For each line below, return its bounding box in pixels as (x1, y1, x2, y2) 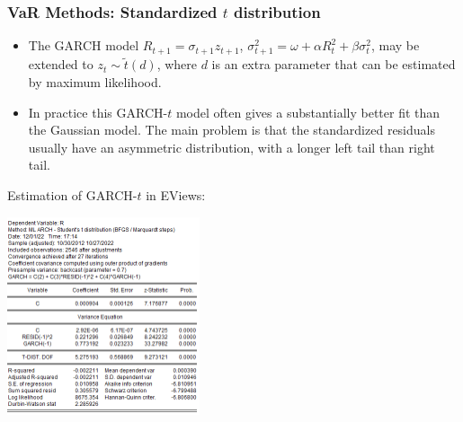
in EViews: (146, 185, 206, 204)
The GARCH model (28, 36, 139, 55)
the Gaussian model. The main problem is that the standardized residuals (28, 120, 435, 139)
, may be (370, 36, 420, 55)
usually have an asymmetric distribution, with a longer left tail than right (28, 137, 435, 156)
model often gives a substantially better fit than (175, 102, 441, 121)
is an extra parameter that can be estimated (211, 55, 456, 74)
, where (156, 55, 198, 74)
